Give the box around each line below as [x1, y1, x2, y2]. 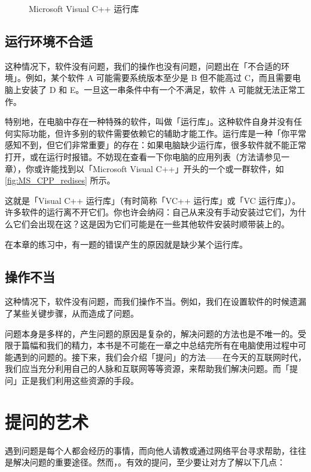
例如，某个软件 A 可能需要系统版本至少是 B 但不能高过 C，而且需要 [25, 71, 292, 84]
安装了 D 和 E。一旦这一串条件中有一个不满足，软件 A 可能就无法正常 [21, 83, 297, 95]
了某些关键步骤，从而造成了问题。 [5, 306, 139, 319]
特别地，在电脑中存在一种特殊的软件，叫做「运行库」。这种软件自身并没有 [5, 115, 294, 128]
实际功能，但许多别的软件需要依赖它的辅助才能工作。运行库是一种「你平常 [13, 127, 306, 139]
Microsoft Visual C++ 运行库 [29, 2, 139, 14]
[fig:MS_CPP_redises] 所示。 [5, 174, 115, 187]
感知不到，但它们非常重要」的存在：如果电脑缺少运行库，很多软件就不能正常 [5, 139, 306, 151]
